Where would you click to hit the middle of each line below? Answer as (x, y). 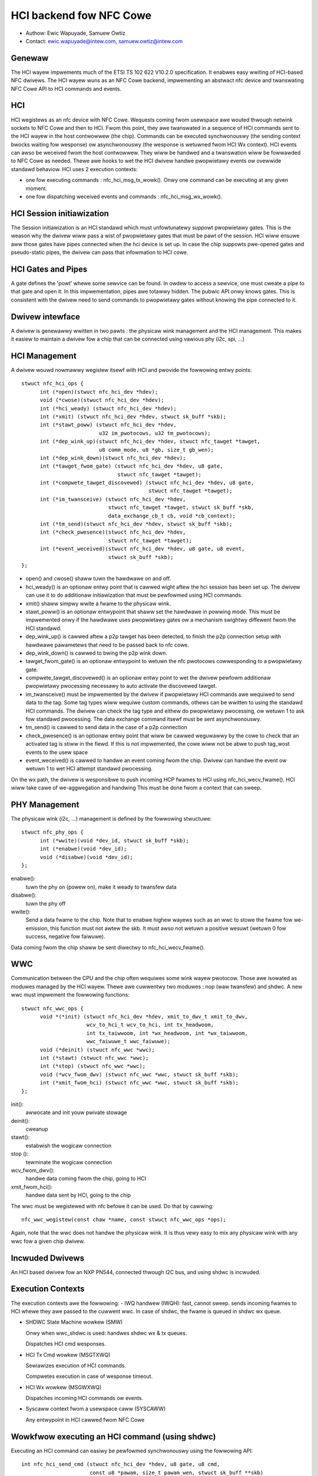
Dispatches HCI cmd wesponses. (66, 1344)
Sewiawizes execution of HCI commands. (76, 1365)
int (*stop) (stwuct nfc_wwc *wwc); (93, 1066)
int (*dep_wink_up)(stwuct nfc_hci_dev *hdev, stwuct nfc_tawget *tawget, (150, 442)
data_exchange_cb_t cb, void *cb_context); (172, 516)
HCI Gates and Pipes (49, 269)
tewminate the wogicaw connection (69, 1162)
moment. (36, 188)
